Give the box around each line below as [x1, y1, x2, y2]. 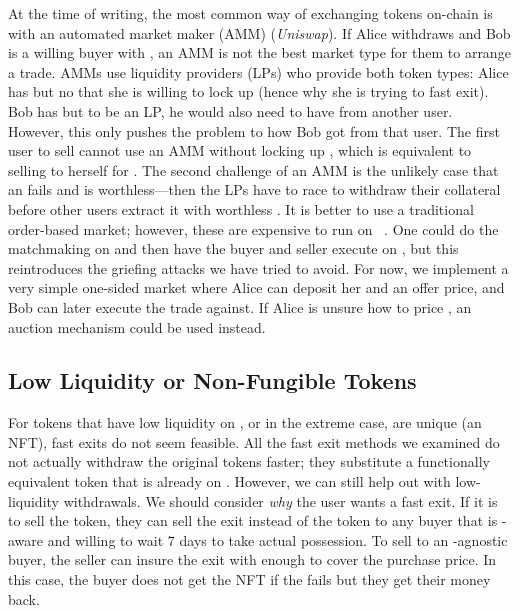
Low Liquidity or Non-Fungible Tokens [8, 365, 417, 396]
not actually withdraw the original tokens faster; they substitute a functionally [8, 451, 490, 472]
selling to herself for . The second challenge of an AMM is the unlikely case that [8, 159, 499, 180]
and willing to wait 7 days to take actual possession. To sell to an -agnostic [47, 529, 508, 550]
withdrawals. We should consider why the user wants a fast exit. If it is [63, 490, 498, 511]
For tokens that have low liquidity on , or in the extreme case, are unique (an [8, 412, 482, 433]
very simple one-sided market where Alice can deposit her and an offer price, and [8, 277, 505, 298]
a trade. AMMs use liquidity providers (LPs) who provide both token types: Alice [8, 61, 509, 82]
